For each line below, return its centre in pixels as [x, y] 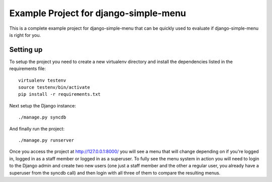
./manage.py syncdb [42, 117]
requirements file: [28, 69]
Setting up [26, 50]
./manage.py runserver [46, 140]
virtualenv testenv [42, 80]
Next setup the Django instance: [43, 105]
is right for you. [25, 35]
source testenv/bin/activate [54, 87]
